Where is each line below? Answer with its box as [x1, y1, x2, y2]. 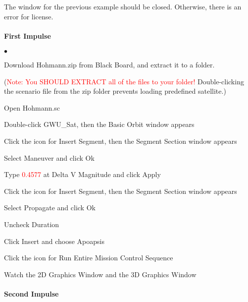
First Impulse [4, 30, 51, 41]
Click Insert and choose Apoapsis [4, 236, 104, 246]
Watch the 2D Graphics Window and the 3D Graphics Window [4, 269, 197, 279]
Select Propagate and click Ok [4, 202, 96, 213]
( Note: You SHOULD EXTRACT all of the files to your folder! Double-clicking [4, 76, 244, 86]
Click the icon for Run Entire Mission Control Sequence [4, 252, 173, 263]
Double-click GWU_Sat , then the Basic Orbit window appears [4, 119, 195, 129]
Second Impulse [4, 288, 59, 299]
